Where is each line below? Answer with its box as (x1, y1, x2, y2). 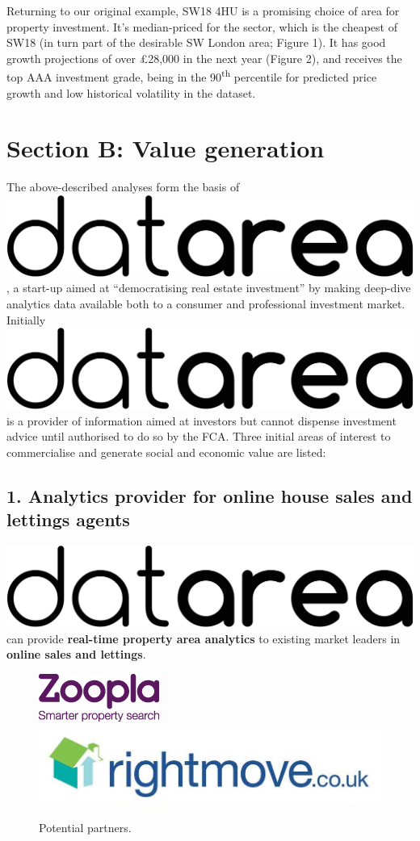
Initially (6, 311, 46, 328)
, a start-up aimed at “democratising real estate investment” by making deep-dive (6, 279, 411, 296)
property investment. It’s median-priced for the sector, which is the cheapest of (6, 18, 397, 35)
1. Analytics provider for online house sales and (6, 483, 413, 508)
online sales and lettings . (6, 646, 146, 663)
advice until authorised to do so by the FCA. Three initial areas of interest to (6, 428, 391, 445)
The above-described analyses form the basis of (6, 178, 240, 195)
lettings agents (6, 507, 130, 532)
